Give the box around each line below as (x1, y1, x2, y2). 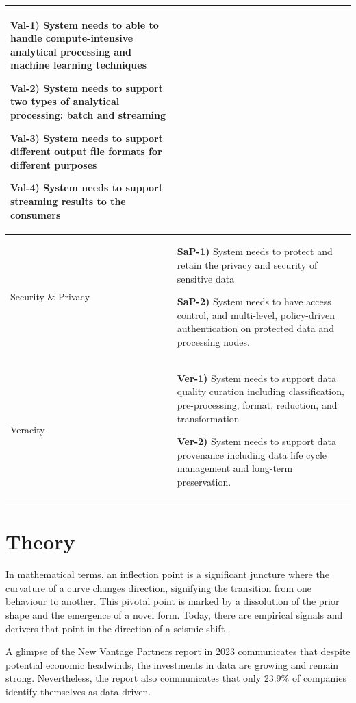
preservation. (177, 475, 231, 489)
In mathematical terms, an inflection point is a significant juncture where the (5, 567, 329, 582)
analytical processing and (10, 44, 131, 58)
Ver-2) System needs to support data (177, 434, 337, 449)
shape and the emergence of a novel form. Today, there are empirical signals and (5, 608, 343, 622)
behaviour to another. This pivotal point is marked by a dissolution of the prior (5, 594, 340, 608)
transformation (177, 411, 240, 425)
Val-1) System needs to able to (10, 17, 159, 32)
